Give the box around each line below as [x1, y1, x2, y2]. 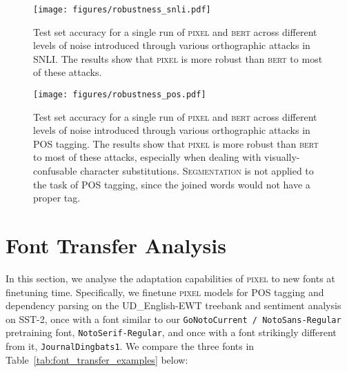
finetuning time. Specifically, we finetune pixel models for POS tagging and [6, 284, 324, 299]
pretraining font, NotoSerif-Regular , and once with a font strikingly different [6, 325, 337, 340]
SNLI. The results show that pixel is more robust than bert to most [33, 51, 323, 66]
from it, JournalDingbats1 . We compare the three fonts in [6, 339, 255, 353]
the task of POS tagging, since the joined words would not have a [33, 177, 310, 191]
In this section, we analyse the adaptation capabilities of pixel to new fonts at [6, 271, 335, 285]
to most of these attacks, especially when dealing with [33, 150, 261, 164]
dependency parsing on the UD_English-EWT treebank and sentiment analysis [6, 298, 341, 313]
